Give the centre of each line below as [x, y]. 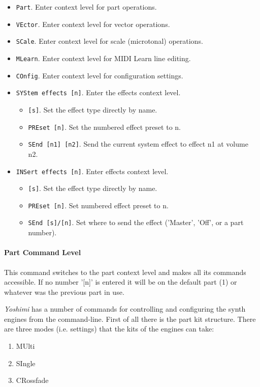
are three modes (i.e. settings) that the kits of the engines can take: [109, 329]
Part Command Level [43, 252]
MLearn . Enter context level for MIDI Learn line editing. [103, 58]
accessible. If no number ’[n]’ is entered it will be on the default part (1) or [121, 282]
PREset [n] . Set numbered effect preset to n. [98, 205]
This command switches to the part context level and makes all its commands [125, 272]
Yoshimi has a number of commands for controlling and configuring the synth [125, 309]
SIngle [26, 363]
